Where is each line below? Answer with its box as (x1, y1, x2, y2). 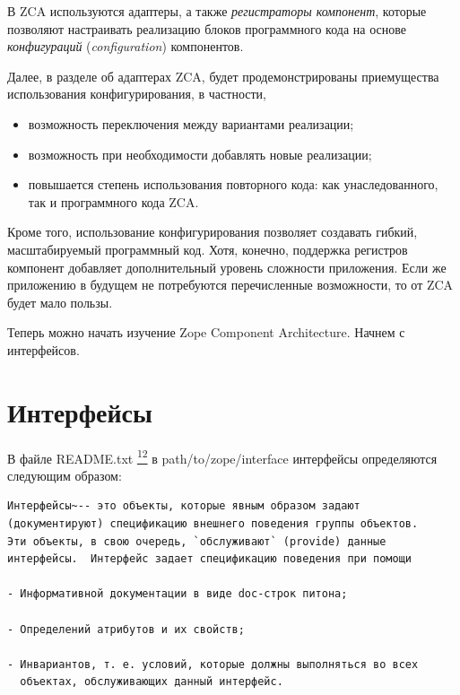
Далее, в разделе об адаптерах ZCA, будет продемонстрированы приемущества (7, 66, 439, 85)
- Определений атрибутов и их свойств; (7, 622, 245, 636)
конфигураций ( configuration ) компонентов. (7, 37, 244, 56)
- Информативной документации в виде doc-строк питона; (7, 587, 348, 601)
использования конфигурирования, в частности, (7, 84, 266, 103)
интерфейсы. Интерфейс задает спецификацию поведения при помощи (7, 552, 412, 566)
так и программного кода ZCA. (28, 192, 199, 211)
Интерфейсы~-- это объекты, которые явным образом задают (7, 500, 360, 513)
